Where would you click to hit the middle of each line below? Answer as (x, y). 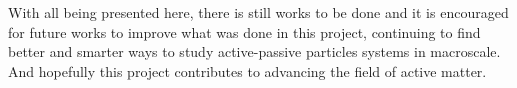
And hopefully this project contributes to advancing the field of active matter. (247, 70)
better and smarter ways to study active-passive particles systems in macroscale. (254, 51)
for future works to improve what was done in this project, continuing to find (244, 31)
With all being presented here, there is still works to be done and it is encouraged (258, 12)
